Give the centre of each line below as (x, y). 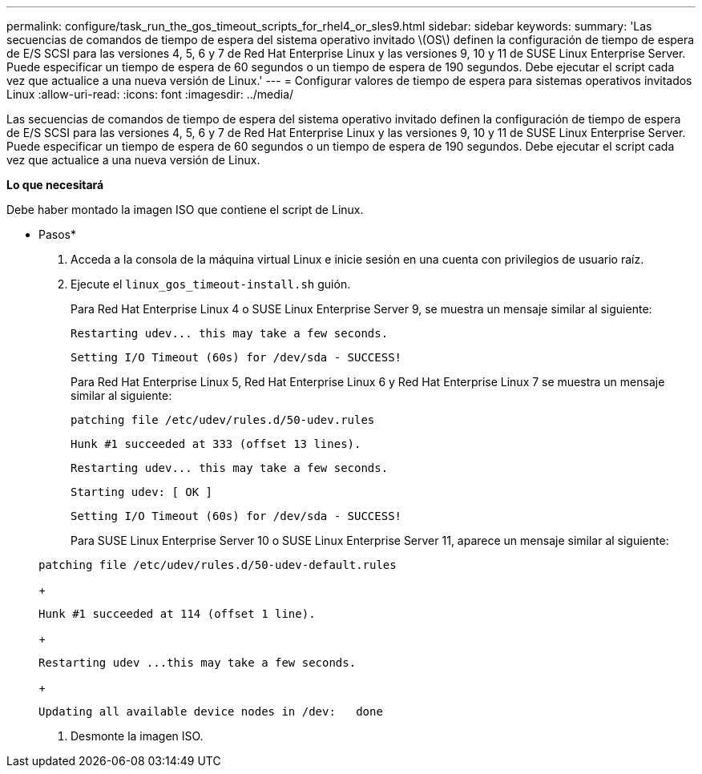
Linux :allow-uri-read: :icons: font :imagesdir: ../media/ (150, 94)
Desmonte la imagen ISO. (137, 736)
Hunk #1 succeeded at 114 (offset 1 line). (177, 614)
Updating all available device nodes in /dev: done (211, 712)
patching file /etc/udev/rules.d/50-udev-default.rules (218, 565)
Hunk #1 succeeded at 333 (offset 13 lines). (216, 444)
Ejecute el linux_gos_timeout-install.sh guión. (211, 284)
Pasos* (57, 234)
